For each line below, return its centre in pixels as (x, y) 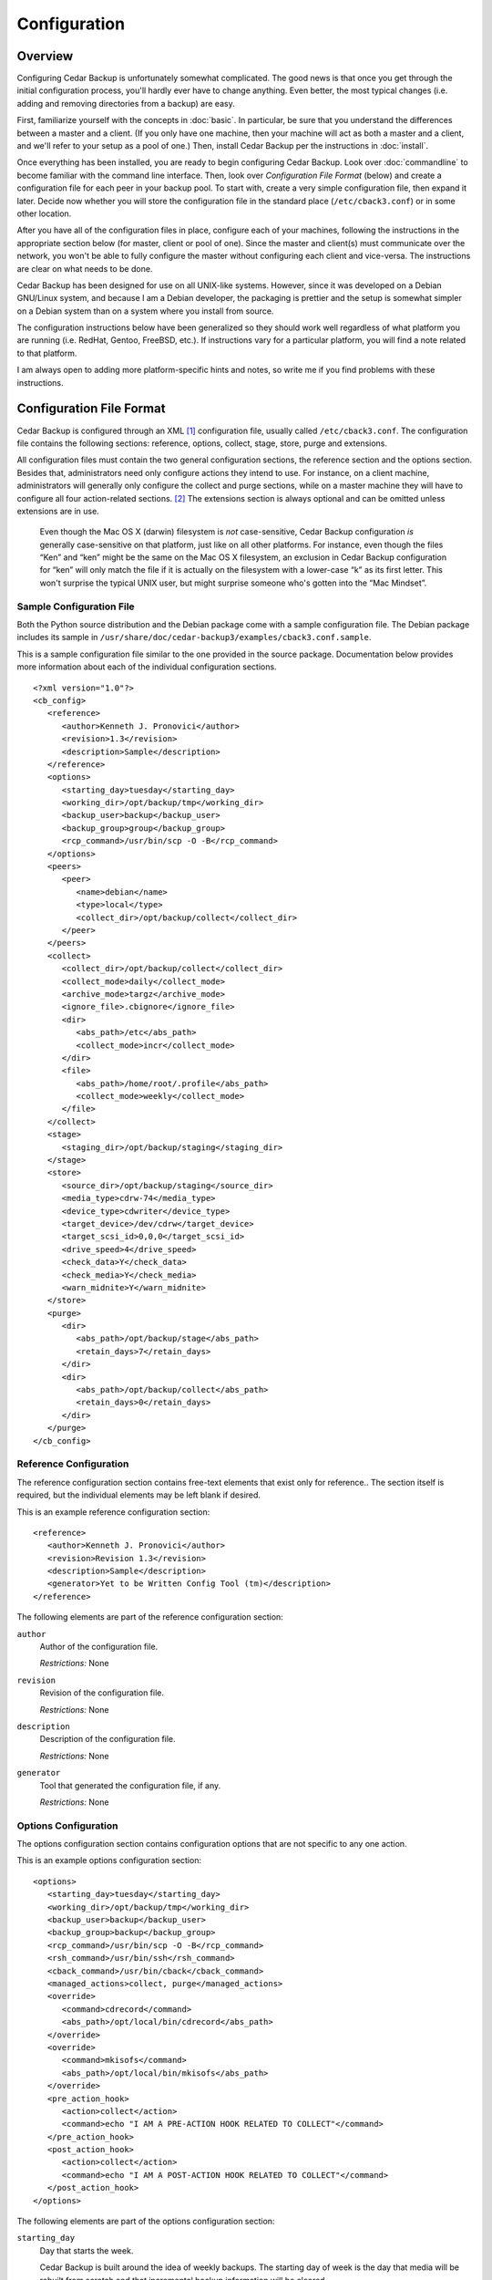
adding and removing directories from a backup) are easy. (126, 103)
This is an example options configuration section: (109, 1860)
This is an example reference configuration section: (113, 1512)
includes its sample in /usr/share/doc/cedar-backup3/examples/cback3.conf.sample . (194, 637)
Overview (45, 56)
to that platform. (47, 353)
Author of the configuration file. (99, 1647)
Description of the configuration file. (108, 1739)
